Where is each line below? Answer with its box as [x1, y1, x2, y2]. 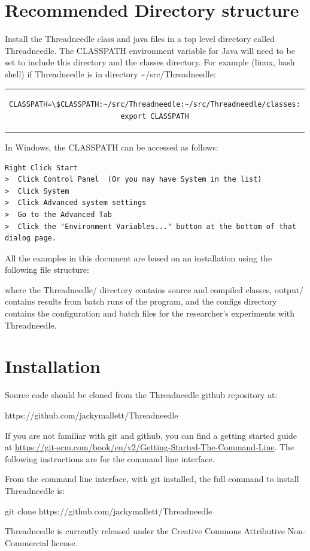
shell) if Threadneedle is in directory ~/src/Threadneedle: [5, 67, 216, 80]
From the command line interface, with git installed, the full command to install [5, 472, 299, 485]
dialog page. [5, 234, 56, 243]
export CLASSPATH [120, 112, 189, 121]
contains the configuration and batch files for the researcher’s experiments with [5, 307, 295, 320]
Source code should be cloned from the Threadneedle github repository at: [5, 389, 278, 401]
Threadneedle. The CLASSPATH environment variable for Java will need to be [5, 44, 295, 56]
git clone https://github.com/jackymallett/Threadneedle [5, 504, 212, 517]
